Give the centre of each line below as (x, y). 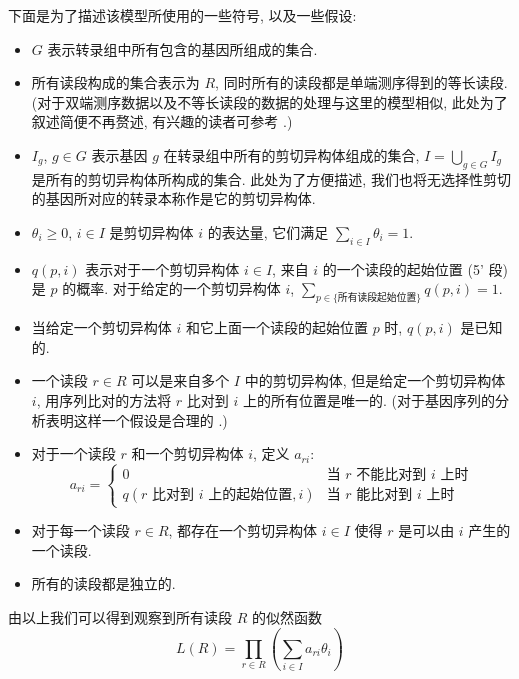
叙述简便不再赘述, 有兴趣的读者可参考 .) (162, 121)
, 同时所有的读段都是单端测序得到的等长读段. (361, 82)
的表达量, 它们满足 (268, 231)
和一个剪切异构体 (187, 453)
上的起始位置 (250, 495)
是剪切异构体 (151, 231)
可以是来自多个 (180, 380)
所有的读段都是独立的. (103, 583)
